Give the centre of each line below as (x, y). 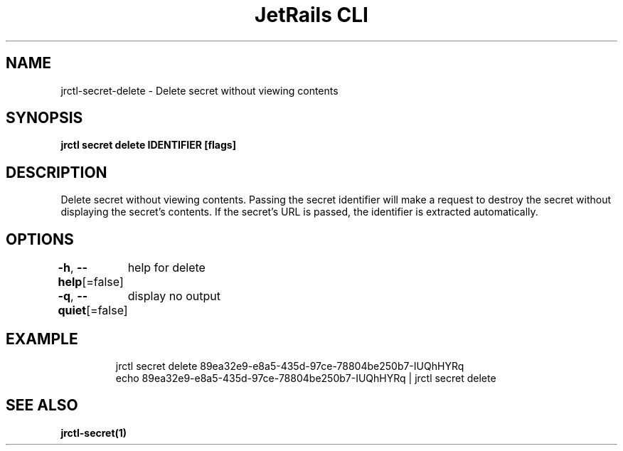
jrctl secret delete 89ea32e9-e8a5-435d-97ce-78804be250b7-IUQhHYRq (290, 366)
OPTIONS (40, 239)
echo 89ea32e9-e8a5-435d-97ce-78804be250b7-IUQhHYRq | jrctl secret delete (306, 378)
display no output (174, 296)
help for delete (166, 268)
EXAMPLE (42, 339)
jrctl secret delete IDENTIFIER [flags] (148, 145)
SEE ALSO (42, 405)
